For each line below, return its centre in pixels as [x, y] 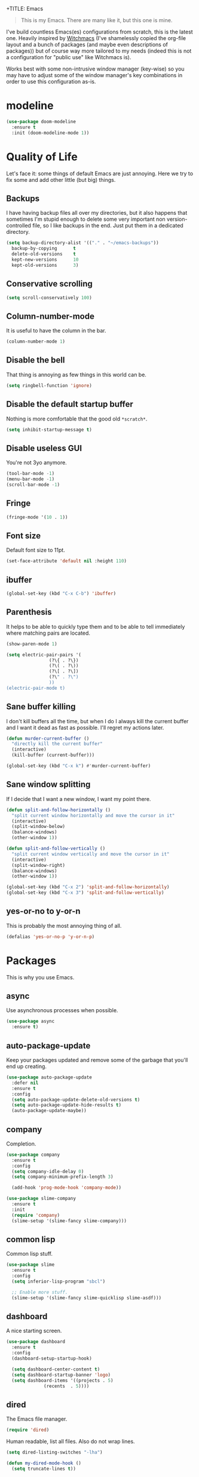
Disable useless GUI [44, 448]
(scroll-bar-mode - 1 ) [33, 485]
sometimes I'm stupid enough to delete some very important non [86, 219]
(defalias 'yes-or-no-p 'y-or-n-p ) [50, 937]
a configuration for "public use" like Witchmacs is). [69, 57]
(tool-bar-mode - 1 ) [30, 474]
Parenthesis [29, 612]
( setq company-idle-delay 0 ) [48, 1171]
